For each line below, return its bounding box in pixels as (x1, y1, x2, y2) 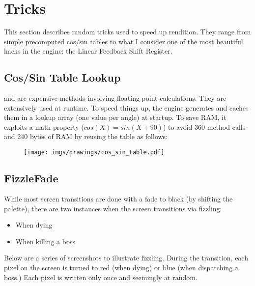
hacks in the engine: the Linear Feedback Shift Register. (4, 46, 172, 56)
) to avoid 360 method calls (163, 121, 246, 132)
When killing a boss (15, 236, 75, 246)
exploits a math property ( (4, 121, 84, 132)
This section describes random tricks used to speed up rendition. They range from (4, 27, 251, 37)
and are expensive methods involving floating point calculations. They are (4, 93, 227, 103)
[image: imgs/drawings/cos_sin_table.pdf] (24, 149, 165, 156)
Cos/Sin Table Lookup (4, 70, 121, 85)
